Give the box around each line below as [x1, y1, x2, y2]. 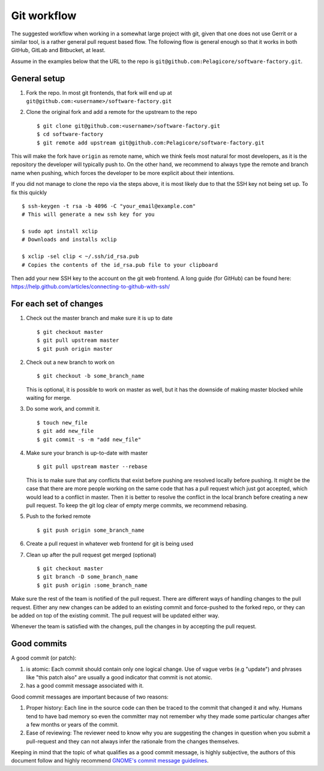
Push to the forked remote [26, 513, 91, 520]
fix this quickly [11, 189, 47, 196]
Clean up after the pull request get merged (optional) [26, 551, 157, 558]
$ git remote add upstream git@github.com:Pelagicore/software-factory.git [37, 139, 265, 146]
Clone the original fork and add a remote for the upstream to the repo [26, 109, 197, 116]
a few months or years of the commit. [26, 721, 119, 728]
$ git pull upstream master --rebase [37, 463, 148, 470]
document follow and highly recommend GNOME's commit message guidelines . [11, 757, 209, 764]
